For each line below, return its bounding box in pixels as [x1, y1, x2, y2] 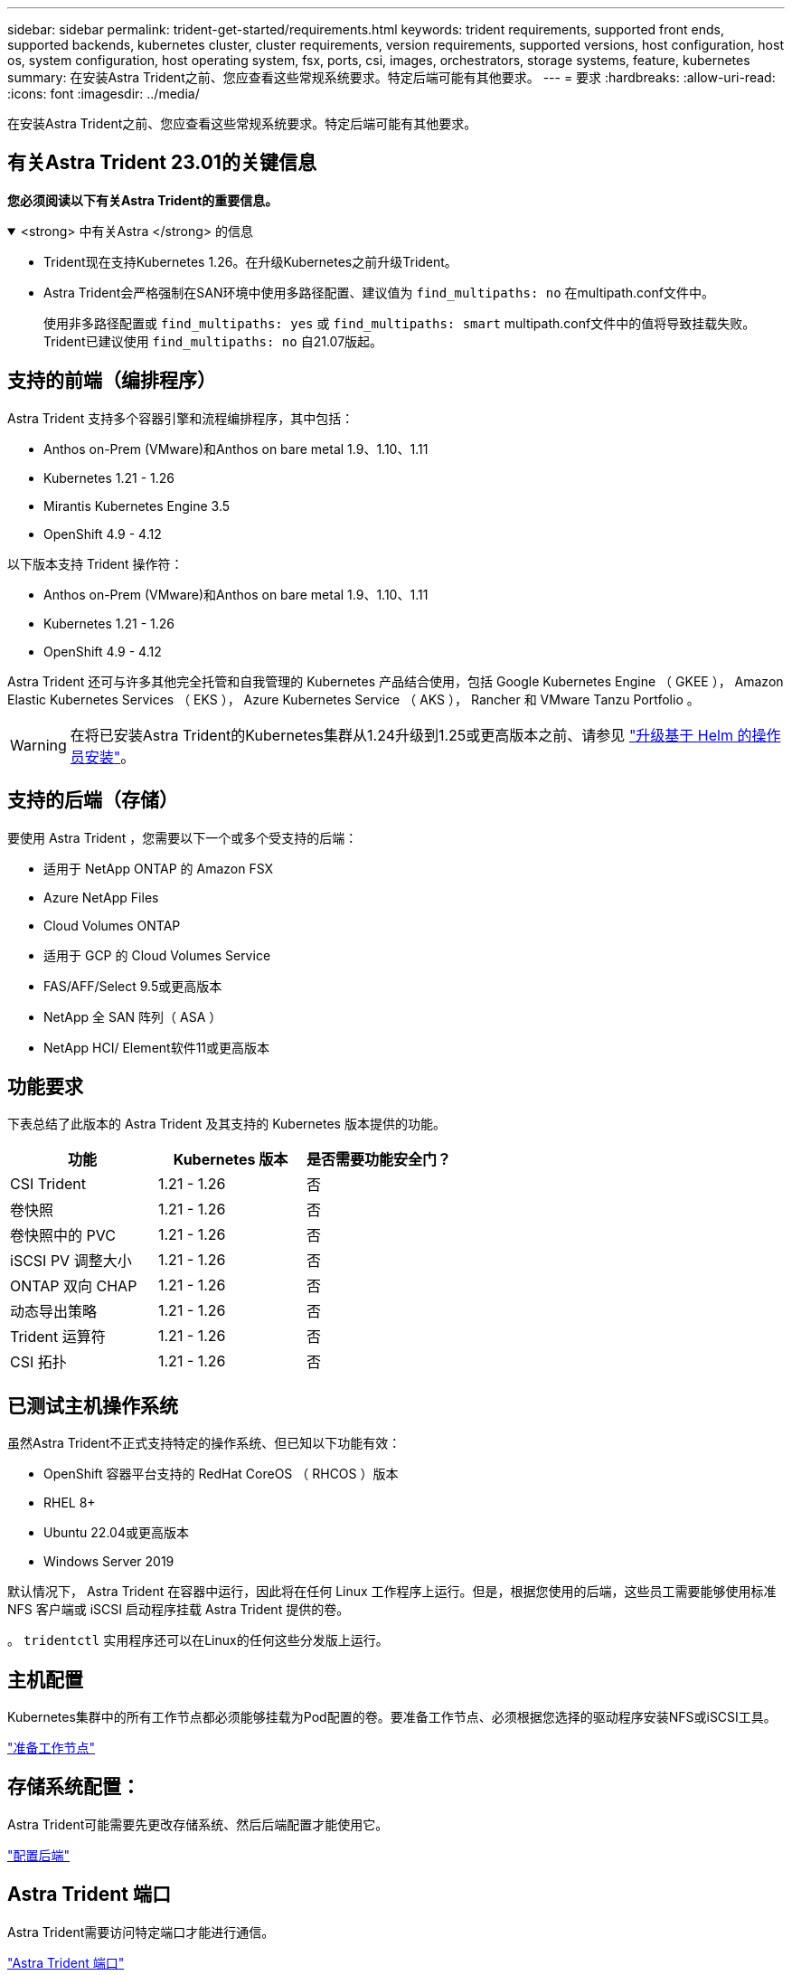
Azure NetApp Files [43, 889, 159, 905]
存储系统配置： [7, 1775, 140, 1799]
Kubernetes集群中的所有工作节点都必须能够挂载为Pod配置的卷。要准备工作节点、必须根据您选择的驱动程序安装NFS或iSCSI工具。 [7, 1709, 777, 1725]
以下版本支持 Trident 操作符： [7, 555, 184, 572]
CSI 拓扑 [10, 1353, 67, 1372]
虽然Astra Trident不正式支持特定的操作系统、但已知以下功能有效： [7, 1435, 401, 1451]
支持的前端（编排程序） [7, 369, 216, 392]
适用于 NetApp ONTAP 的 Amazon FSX [43, 860, 274, 876]
